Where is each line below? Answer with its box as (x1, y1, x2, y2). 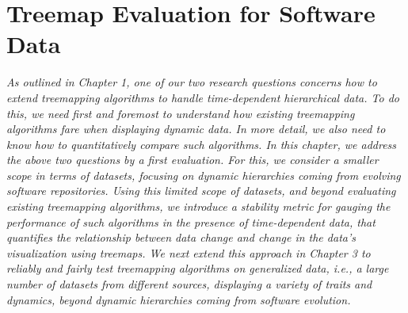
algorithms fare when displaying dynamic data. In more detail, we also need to (6, 120, 386, 137)
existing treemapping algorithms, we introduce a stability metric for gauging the (6, 198, 391, 215)
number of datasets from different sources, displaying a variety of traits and (6, 276, 372, 292)
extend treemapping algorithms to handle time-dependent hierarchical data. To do (6, 89, 399, 105)
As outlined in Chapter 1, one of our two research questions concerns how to (6, 74, 377, 90)
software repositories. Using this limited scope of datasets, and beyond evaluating (6, 182, 396, 199)
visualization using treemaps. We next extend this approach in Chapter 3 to (6, 244, 371, 261)
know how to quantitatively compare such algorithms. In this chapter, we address (6, 136, 397, 152)
